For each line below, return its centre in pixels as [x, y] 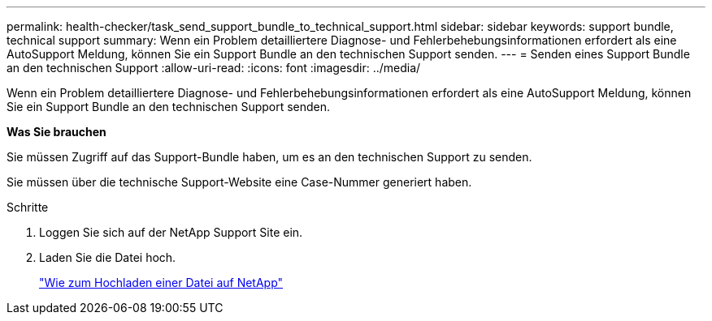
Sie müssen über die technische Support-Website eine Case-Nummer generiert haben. [239, 182]
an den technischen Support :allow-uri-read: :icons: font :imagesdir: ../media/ [214, 68]
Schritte [28, 207]
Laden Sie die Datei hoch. [108, 257]
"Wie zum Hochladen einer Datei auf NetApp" [161, 282]
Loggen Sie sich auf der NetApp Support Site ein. [171, 232]
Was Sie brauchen [56, 132]
